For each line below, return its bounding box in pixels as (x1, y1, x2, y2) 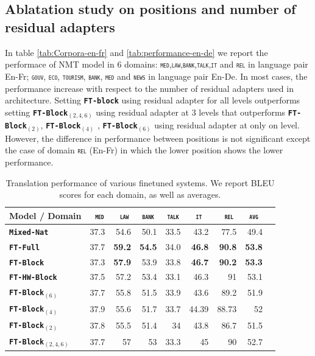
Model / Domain (9, 209, 82, 222)
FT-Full (9, 243, 40, 252)
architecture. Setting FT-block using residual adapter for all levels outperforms (5, 94, 300, 106)
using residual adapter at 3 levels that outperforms (96, 105, 286, 118)
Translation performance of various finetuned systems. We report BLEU (5, 176, 275, 189)
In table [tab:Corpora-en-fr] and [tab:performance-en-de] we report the (5, 46, 268, 58)
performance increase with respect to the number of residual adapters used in (5, 82, 294, 94)
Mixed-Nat (9, 228, 49, 237)
